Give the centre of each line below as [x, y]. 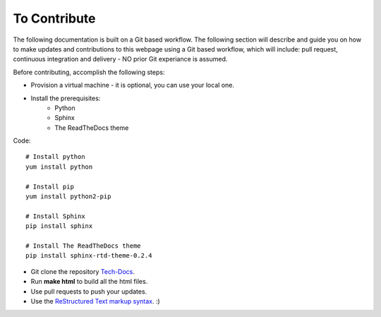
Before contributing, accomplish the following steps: [89, 72]
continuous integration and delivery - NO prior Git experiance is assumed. [120, 59]
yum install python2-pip [68, 197]
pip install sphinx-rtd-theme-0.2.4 [89, 256]
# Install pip [50, 186]
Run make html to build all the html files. [89, 282]
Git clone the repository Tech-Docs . [83, 271]
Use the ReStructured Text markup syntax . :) [95, 301]
